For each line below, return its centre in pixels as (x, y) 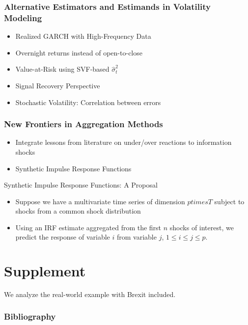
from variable (137, 237)
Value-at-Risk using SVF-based (62, 69)
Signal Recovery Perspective (58, 85)
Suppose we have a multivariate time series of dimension (100, 201)
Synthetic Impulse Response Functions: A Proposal (81, 185)
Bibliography (30, 316)
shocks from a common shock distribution (78, 211)
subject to (229, 201)
